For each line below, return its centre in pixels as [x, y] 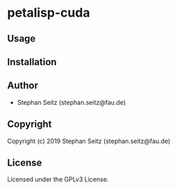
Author [23, 86]
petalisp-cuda [49, 13]
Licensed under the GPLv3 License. [58, 179]
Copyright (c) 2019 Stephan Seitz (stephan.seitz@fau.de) [89, 141]
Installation [32, 61]
